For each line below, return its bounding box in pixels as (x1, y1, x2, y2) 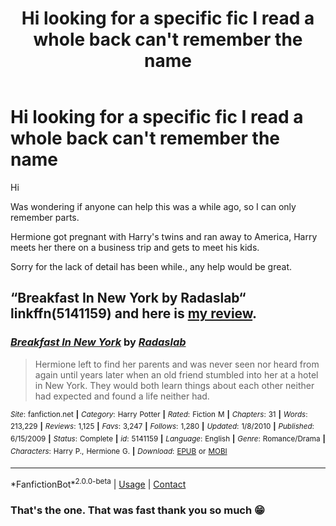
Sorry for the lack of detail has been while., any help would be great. (10, 260, 293, 272)
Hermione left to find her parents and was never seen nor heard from (34, 358, 320, 370)
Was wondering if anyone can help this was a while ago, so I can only (10, 200, 297, 212)
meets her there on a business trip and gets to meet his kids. (10, 241, 260, 253)
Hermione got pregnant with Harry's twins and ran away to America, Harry (10, 230, 318, 242)
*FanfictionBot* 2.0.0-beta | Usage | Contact (10, 477, 187, 490)
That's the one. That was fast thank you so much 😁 (10, 503, 266, 517)
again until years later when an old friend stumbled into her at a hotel (34, 368, 319, 381)
